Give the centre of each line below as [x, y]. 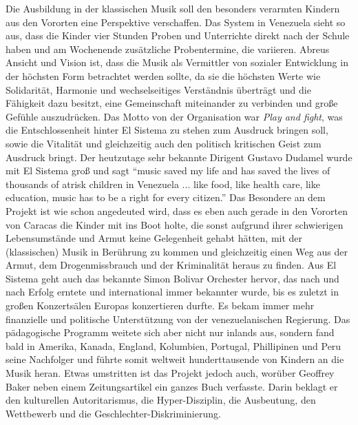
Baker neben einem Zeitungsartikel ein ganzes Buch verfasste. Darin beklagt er [172, 386]
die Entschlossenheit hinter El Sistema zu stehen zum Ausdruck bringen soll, [167, 130]
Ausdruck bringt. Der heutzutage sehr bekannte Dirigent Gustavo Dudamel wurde [179, 157]
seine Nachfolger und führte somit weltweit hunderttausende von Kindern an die [175, 359]
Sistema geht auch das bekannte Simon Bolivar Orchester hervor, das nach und [172, 278]
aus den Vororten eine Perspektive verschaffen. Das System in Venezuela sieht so [176, 22]
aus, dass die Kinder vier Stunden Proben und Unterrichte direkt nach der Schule [178, 35]
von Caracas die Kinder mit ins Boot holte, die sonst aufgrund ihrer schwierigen [175, 224]
